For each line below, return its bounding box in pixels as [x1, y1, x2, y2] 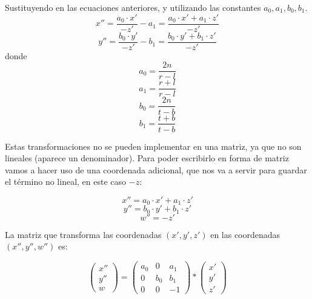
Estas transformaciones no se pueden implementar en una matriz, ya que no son [5, 140, 302, 152]
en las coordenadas [210, 228, 280, 240]
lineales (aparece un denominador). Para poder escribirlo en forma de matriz [5, 152, 289, 164]
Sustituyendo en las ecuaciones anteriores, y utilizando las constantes [5, 1, 261, 13]
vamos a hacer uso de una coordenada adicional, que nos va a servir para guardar [5, 163, 307, 176]
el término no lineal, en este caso [5, 175, 127, 188]
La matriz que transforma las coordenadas [5, 228, 162, 240]
